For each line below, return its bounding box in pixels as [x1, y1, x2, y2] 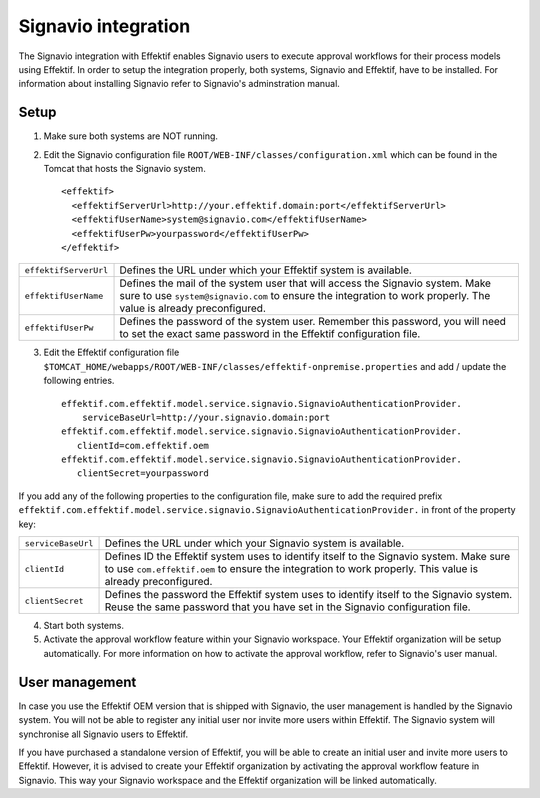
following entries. [43, 375, 115, 387]
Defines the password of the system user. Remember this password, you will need [119, 315, 507, 329]
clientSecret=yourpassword [76, 468, 210, 479]
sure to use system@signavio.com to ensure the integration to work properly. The [119, 289, 491, 303]
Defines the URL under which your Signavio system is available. [104, 536, 405, 550]
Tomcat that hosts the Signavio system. [43, 163, 207, 175]
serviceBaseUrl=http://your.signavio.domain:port [81, 411, 330, 423]
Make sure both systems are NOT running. [43, 130, 219, 142]
